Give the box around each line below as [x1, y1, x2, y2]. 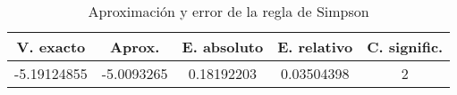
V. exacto [16, 36, 86, 57]
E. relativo [277, 36, 353, 57]
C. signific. [367, 36, 444, 57]
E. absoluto [182, 36, 264, 57]
